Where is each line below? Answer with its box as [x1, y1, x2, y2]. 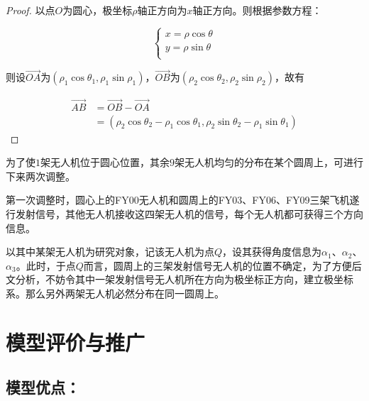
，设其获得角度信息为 [222, 244, 322, 259]
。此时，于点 [16, 258, 76, 273]
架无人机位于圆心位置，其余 [40, 155, 170, 170]
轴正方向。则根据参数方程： [192, 3, 322, 17]
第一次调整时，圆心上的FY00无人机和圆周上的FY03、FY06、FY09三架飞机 [6, 192, 350, 207]
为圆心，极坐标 [62, 3, 133, 17]
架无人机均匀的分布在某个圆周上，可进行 [175, 155, 363, 170]
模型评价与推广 [6, 327, 145, 356]
